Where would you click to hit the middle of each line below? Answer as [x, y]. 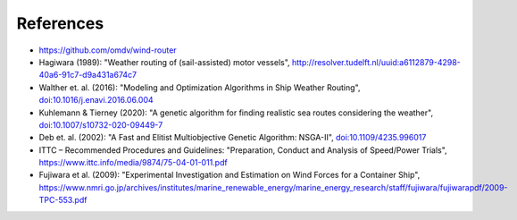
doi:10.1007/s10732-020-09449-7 [101, 124]
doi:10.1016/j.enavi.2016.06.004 [96, 100]
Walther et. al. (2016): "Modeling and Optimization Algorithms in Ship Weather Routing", [200, 87]
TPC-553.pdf [63, 200]
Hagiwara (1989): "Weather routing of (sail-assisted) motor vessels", [164, 62]
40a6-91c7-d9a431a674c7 [88, 75]
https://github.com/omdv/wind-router [108, 50]
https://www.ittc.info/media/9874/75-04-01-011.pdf [133, 163]
